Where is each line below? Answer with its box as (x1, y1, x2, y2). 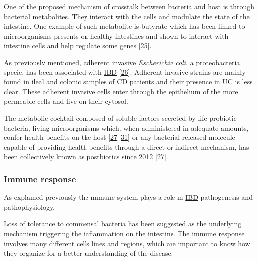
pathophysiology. (4, 201, 55, 212)
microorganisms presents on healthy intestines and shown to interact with (4, 30, 229, 41)
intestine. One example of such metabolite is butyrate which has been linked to (4, 21, 245, 31)
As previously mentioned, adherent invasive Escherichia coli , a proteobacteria (4, 57, 240, 67)
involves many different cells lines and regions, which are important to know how (4, 238, 250, 248)
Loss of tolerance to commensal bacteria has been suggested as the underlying (4, 218, 242, 229)
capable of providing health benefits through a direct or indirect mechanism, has (4, 141, 249, 152)
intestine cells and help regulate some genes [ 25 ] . (4, 40, 152, 51)
